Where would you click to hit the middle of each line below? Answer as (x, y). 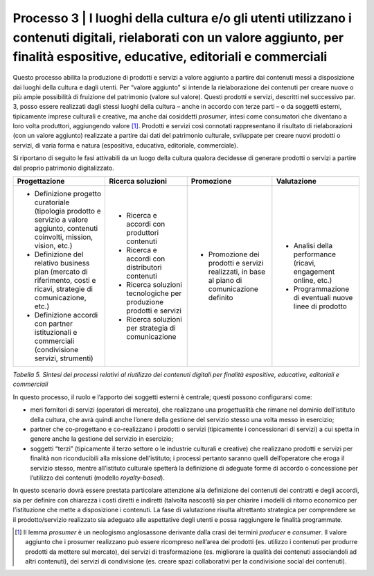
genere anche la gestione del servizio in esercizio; (102, 439)
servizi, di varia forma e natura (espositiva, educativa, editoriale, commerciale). (125, 145)
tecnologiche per (154, 293)
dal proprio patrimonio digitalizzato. (63, 168)
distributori (144, 268)
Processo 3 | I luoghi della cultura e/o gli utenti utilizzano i (182, 18)
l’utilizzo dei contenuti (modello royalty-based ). (98, 478)
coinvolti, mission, (64, 237)
